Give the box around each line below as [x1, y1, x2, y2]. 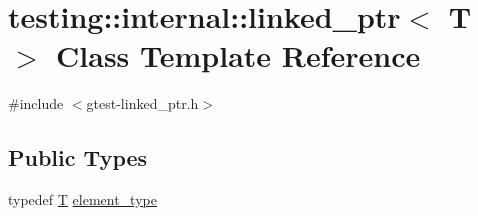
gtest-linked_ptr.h [86, 93, 199, 114]
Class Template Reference [56, 35, 421, 76]
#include [8, 93, 64, 114]
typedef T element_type [8, 189, 157, 210]
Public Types [8, 142, 148, 173]
